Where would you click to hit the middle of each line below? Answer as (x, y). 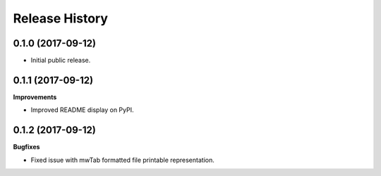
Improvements (35, 97)
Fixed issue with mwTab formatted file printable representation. (122, 160)
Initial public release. (61, 61)
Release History (61, 18)
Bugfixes (26, 147)
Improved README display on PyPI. (82, 110)
